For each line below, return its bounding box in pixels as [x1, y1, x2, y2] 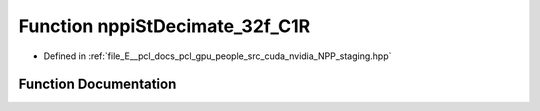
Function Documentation [18, 76, 177, 93]
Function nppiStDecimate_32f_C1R [18, 15, 311, 37]
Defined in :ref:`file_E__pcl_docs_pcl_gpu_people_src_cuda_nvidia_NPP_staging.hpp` [43, 50, 392, 62]
